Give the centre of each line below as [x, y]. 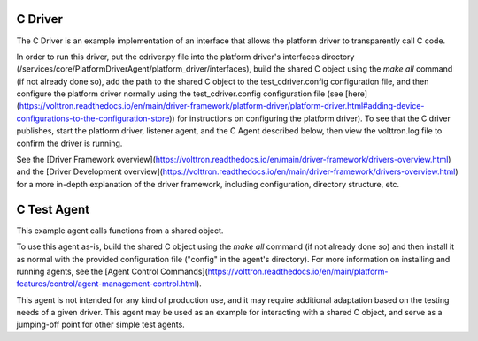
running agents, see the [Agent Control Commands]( [112, 271]
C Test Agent [53, 209]
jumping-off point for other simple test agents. [100, 325]
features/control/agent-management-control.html [107, 284]
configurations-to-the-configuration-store [93, 118]
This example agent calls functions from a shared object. [120, 231]
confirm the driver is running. [69, 143]
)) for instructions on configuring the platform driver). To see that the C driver [310, 118]
